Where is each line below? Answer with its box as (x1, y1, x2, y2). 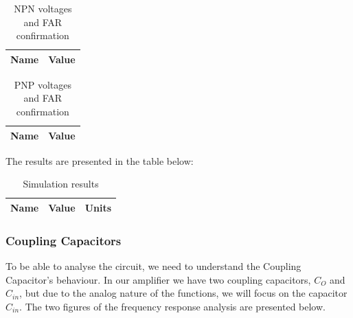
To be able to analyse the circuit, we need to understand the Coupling (5, 259, 301, 273)
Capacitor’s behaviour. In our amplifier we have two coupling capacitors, (5, 272, 311, 286)
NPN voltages (14, 1, 72, 15)
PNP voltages (14, 77, 71, 91)
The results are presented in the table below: (5, 153, 194, 168)
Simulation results (23, 177, 99, 191)
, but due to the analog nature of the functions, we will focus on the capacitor (19, 286, 348, 300)
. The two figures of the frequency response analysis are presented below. (19, 299, 326, 314)
